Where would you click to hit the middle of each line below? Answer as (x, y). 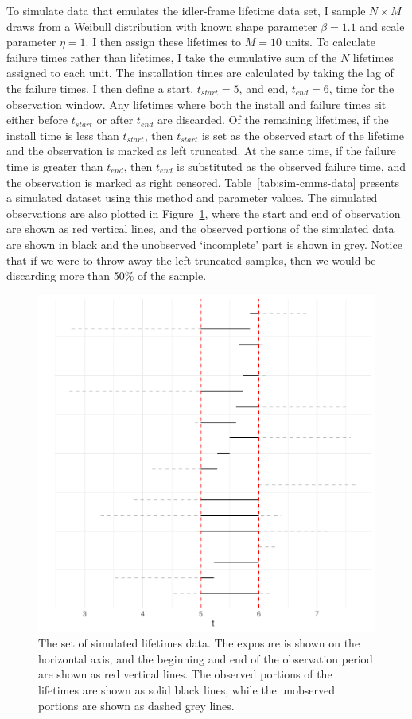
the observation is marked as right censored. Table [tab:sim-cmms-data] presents (203, 182)
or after (115, 120)
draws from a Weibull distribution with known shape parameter (162, 26)
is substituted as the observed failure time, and (291, 166)
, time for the (361, 88)
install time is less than (63, 135)
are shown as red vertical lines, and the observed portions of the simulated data (200, 229)
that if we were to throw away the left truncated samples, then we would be (191, 260)
